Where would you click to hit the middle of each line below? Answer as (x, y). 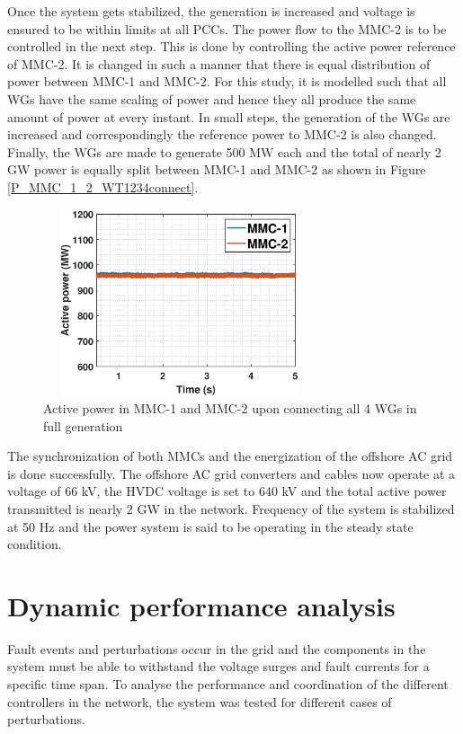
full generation (83, 425)
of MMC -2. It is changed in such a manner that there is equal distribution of (219, 63)
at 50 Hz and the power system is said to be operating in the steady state (210, 526)
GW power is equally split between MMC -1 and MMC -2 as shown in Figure (217, 169)
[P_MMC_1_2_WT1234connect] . (103, 186)
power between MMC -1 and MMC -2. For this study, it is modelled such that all (227, 81)
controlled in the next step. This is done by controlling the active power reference (231, 46)
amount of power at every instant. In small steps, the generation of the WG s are (229, 116)
